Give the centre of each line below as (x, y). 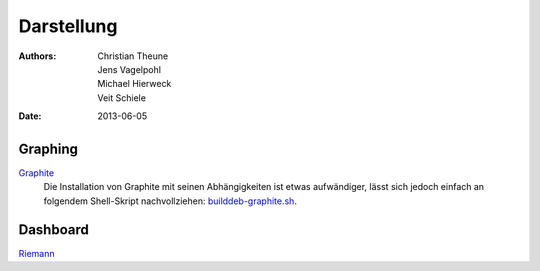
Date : (30, 116)
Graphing (48, 148)
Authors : (37, 56)
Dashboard (53, 229)
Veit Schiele (122, 97)
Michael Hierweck (134, 84)
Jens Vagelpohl (129, 69)
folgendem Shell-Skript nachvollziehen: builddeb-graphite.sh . (170, 201)
